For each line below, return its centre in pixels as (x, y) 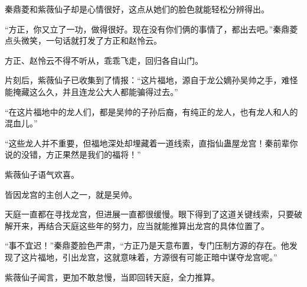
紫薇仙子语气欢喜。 (42, 174)
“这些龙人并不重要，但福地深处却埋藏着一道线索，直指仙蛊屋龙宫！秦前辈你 (151, 143)
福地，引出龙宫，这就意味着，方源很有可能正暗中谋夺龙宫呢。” (157, 257)
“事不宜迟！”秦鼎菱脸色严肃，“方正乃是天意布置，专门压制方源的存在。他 (147, 245)
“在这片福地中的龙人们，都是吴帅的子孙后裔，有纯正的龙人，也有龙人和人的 (151, 111)
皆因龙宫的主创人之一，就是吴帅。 (71, 194)
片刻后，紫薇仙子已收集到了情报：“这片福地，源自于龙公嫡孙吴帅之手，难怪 (151, 80)
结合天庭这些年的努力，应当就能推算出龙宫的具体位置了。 (157, 225)
